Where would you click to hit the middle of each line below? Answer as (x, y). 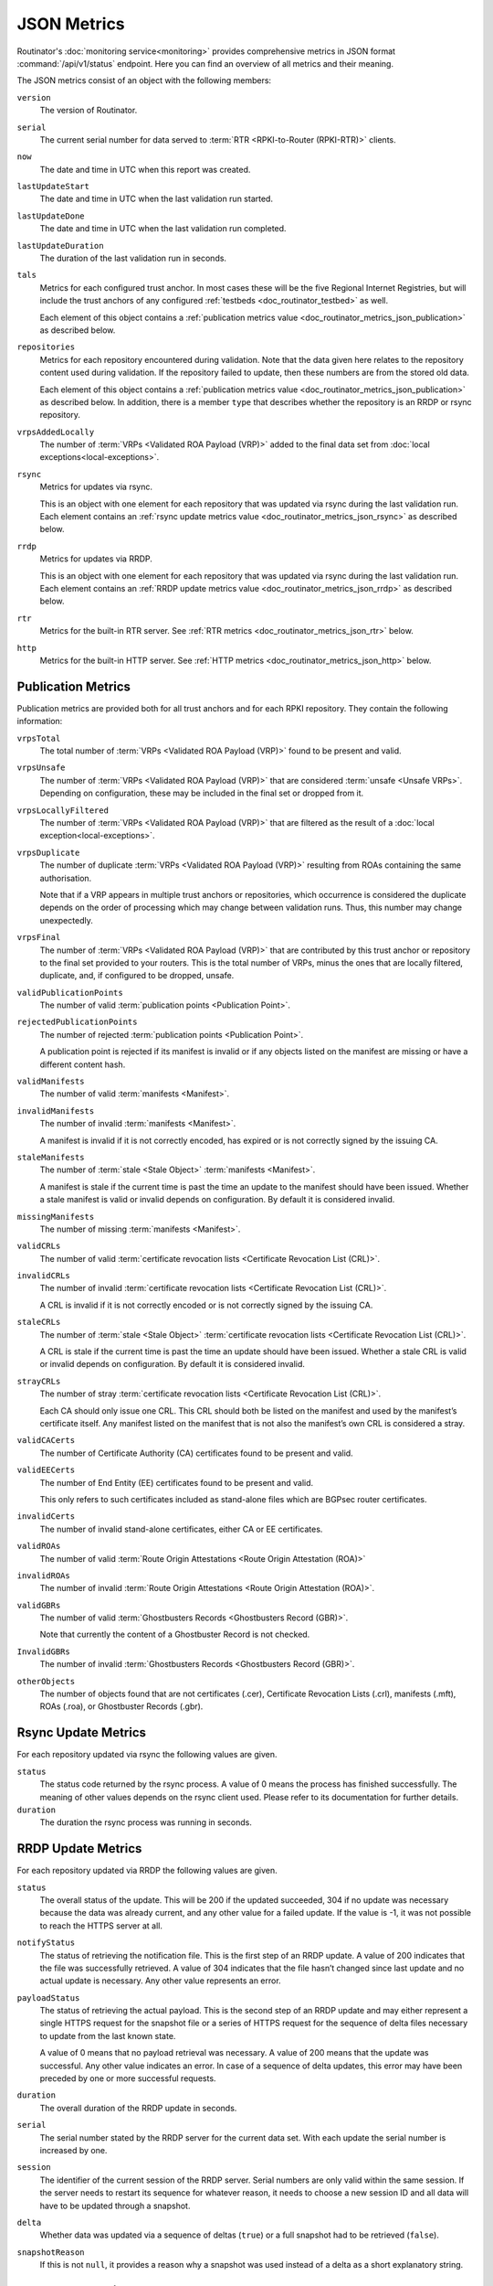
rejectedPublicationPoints (77, 1022)
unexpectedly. (66, 920)
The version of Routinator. (89, 111)
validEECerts (46, 1470)
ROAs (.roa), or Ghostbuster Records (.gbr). (121, 1706)
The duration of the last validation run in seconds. (133, 258)
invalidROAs (43, 1576)
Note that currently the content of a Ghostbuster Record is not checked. (175, 1634)
